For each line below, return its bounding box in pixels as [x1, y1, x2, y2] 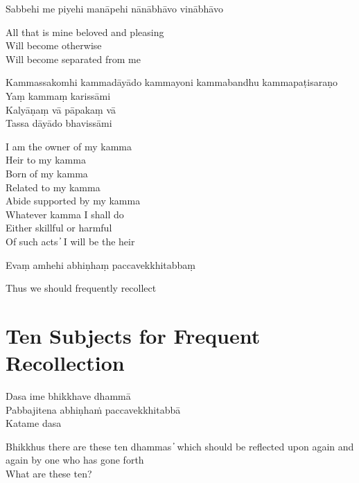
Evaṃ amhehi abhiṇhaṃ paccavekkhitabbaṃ [6, 257, 195, 272]
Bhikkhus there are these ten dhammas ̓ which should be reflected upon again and [6, 439, 354, 453]
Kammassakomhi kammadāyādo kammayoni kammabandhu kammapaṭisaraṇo [6, 75, 338, 89]
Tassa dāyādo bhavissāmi [6, 116, 112, 130]
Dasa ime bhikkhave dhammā [6, 389, 131, 403]
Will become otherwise [6, 38, 102, 53]
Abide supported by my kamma [6, 193, 141, 208]
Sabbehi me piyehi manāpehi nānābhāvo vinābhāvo [6, 1, 223, 15]
